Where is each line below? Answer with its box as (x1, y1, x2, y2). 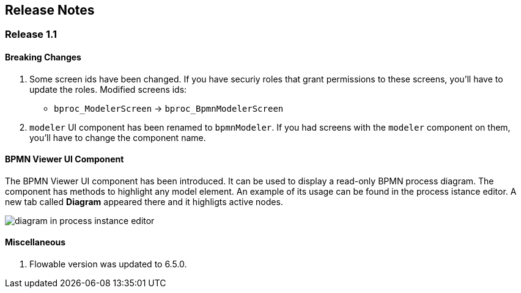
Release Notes (5, 2, 95, 18)
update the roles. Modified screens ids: (29, 84, 187, 95)
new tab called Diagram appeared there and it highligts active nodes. (5, 196, 283, 207)
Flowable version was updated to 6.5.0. (29, 259, 187, 270)
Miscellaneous (5, 237, 66, 248)
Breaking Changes (5, 52, 81, 63)
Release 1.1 (5, 28, 57, 41)
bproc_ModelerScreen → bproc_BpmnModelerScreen (54, 103, 284, 114)
